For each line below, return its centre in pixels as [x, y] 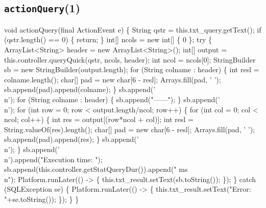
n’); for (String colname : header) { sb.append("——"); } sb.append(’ [112, 99]
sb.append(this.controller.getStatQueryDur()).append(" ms [96, 169]
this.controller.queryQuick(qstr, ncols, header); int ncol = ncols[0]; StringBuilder [130, 59]
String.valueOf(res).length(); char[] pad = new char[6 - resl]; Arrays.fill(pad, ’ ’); [129, 129]
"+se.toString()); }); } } [42, 199]
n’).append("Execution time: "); [53, 159]
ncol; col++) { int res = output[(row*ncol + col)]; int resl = [99, 119]
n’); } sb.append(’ [32, 149]
